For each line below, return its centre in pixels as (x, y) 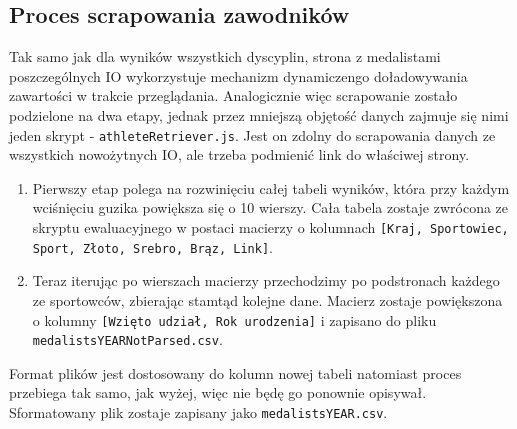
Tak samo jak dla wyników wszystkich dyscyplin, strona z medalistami (225, 56)
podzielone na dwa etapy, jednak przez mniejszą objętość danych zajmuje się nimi (259, 114)
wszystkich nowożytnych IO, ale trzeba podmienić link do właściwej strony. (239, 154)
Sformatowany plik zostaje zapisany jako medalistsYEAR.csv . (198, 412)
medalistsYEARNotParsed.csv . (127, 339)
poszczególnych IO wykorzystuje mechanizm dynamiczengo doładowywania (238, 75)
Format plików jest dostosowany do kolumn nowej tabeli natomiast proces (235, 372)
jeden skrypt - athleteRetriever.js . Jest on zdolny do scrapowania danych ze (252, 134)
